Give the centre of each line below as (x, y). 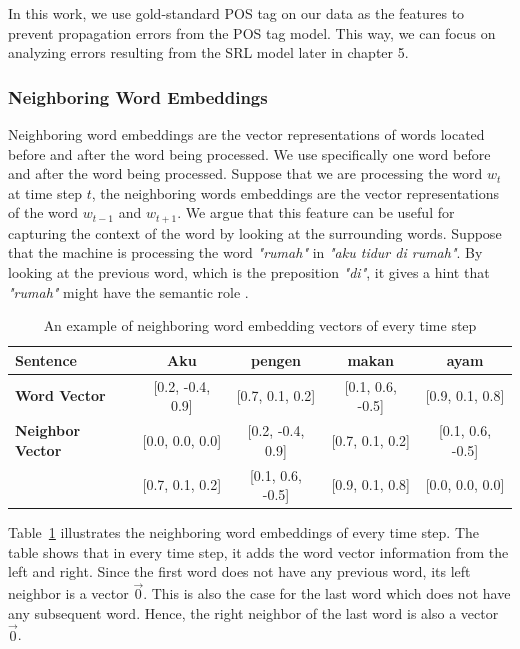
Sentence (46, 359)
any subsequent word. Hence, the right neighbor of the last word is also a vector (253, 612)
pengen (275, 359)
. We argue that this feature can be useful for (316, 212)
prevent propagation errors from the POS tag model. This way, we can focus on (252, 32)
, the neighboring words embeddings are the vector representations (295, 192)
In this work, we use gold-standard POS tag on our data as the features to (236, 13)
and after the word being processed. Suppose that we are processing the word (245, 173)
